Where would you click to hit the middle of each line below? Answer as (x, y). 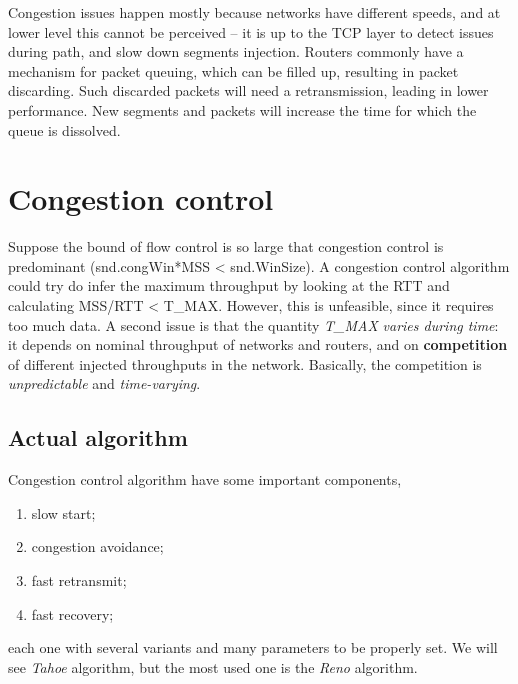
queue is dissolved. (64, 129)
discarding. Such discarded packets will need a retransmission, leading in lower (248, 90)
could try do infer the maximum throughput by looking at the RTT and (229, 285)
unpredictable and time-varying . (104, 383)
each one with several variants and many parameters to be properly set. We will (253, 647)
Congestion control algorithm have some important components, (205, 479)
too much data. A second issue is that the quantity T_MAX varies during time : (253, 324)
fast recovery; (72, 613)
